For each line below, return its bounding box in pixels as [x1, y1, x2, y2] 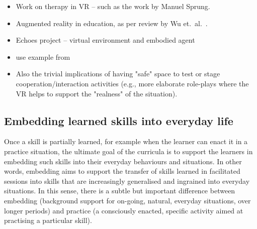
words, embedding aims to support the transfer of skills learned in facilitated [4, 166, 240, 176]
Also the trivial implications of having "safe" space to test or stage [16, 68, 220, 79]
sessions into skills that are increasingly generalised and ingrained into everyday [4, 175, 250, 186]
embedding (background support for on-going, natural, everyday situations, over [4, 195, 251, 205]
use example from [16, 51, 70, 62]
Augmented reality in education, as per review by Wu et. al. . [16, 18, 208, 28]
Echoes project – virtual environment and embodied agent [16, 35, 195, 45]
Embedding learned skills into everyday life [4, 112, 233, 128]
